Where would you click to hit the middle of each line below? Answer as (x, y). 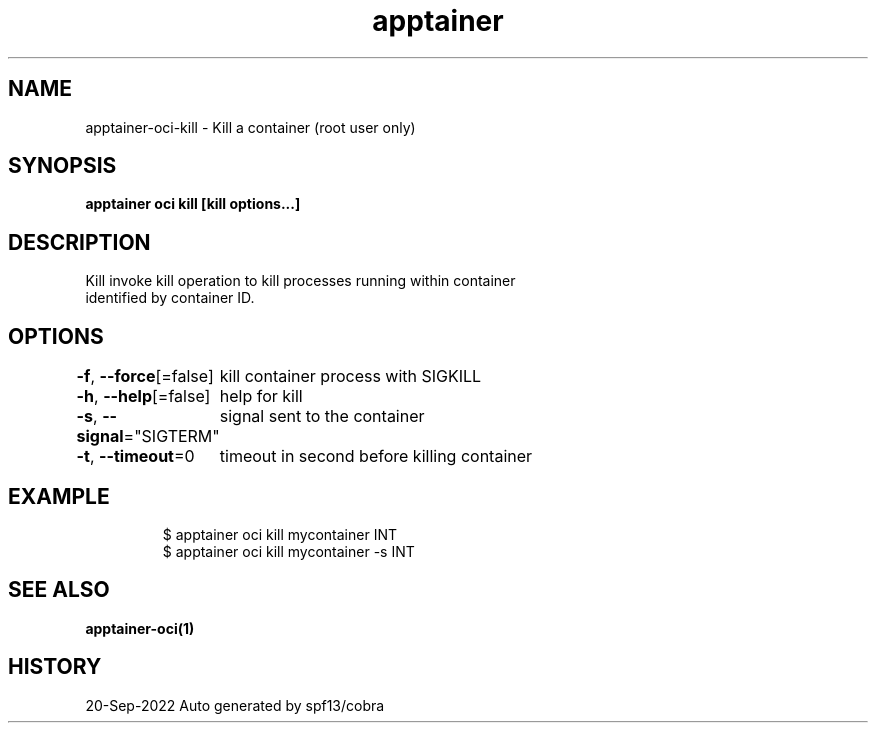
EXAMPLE (59, 496)
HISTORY (55, 667)
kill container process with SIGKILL (350, 376)
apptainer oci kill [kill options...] (193, 204)
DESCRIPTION (79, 242)
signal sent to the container (322, 416)
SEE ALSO (59, 590)
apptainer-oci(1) (140, 628)
